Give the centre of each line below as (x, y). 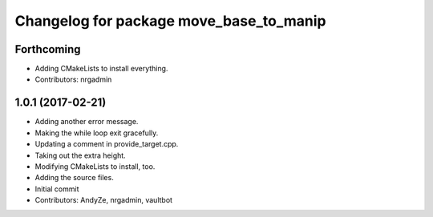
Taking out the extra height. (80, 155)
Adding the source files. (74, 178)
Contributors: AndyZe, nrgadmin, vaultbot (103, 200)
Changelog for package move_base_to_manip (170, 21)
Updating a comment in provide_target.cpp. (107, 144)
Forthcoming (48, 49)
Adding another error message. (87, 122)
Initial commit (57, 189)
